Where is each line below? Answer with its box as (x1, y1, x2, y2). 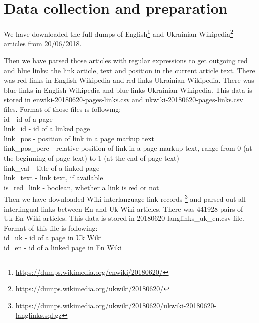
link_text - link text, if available (4, 172, 103, 183)
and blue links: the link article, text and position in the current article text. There (4, 65, 255, 75)
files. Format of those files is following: (4, 104, 121, 114)
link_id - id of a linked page (4, 123, 90, 134)
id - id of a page (4, 113, 53, 124)
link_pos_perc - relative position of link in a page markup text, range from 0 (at (4, 143, 252, 153)
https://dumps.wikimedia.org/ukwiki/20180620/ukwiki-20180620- (15, 300, 217, 310)
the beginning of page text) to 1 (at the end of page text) (4, 152, 179, 163)
